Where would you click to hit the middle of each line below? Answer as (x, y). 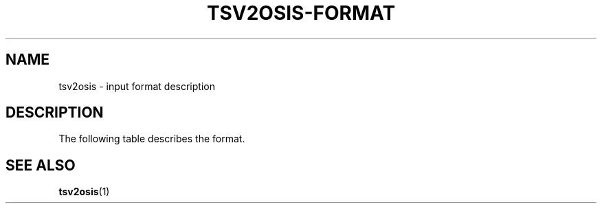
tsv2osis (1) (84, 192)
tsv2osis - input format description (137, 86)
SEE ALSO (41, 165)
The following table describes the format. (152, 139)
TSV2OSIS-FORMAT (301, 13)
